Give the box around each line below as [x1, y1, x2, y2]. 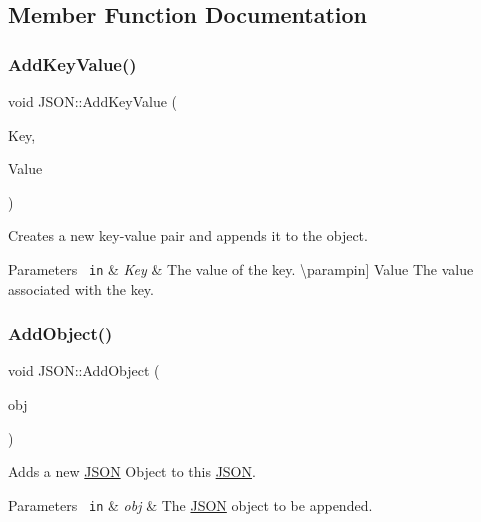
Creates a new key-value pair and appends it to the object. [8, 225, 368, 246]
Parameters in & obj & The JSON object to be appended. [8, 494, 373, 515]
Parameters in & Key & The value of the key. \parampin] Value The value [8, 258, 474, 279]
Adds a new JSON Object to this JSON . [8, 461, 256, 482]
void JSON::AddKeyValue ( [8, 91, 178, 111]
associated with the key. [8, 278, 154, 299]
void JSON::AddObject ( [8, 360, 160, 381]
